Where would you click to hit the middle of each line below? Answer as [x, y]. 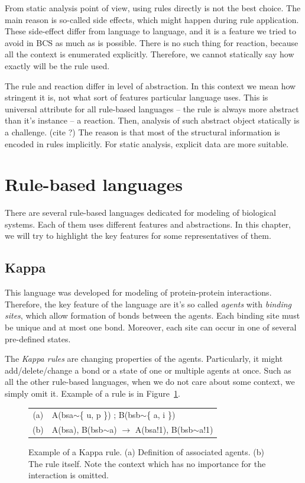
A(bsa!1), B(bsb [164, 429]
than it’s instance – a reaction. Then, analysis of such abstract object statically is [152, 120]
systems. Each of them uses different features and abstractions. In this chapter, [148, 224]
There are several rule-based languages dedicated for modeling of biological [140, 213]
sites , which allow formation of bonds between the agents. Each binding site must [152, 315]
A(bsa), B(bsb [77, 429]
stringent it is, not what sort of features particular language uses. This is [137, 97]
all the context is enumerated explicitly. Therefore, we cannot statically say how [150, 54]
